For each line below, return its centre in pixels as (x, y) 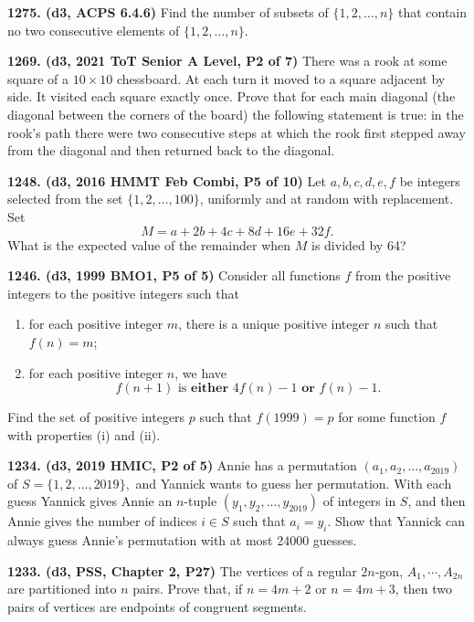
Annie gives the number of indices (102, 521)
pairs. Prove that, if (188, 589)
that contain (432, 12)
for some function (387, 417)
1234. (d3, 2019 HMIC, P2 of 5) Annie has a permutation (182, 465)
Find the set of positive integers (96, 417)
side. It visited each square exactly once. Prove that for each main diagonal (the (232, 96)
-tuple (200, 501)
